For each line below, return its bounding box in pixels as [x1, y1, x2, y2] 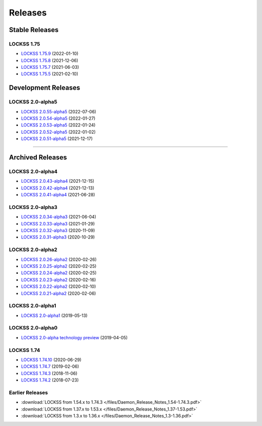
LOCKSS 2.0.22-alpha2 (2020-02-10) [21, 284, 97, 289]
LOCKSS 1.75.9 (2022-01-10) [21, 51, 79, 57]
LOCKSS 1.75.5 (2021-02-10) [21, 71, 79, 77]
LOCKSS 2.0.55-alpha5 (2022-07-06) [21, 109, 97, 114]
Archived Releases [9, 153, 67, 162]
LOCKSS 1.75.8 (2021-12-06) [21, 57, 79, 63]
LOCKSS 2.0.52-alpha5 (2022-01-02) [21, 129, 96, 135]
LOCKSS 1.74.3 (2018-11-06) [21, 370, 78, 376]
